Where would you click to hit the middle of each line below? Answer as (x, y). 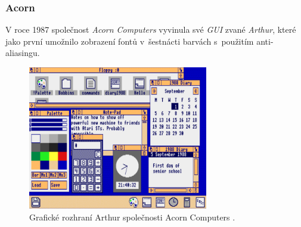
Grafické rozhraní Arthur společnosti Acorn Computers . (132, 217)
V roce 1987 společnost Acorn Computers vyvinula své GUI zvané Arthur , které (151, 29)
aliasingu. (23, 53)
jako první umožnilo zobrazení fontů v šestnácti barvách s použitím (130, 41)
